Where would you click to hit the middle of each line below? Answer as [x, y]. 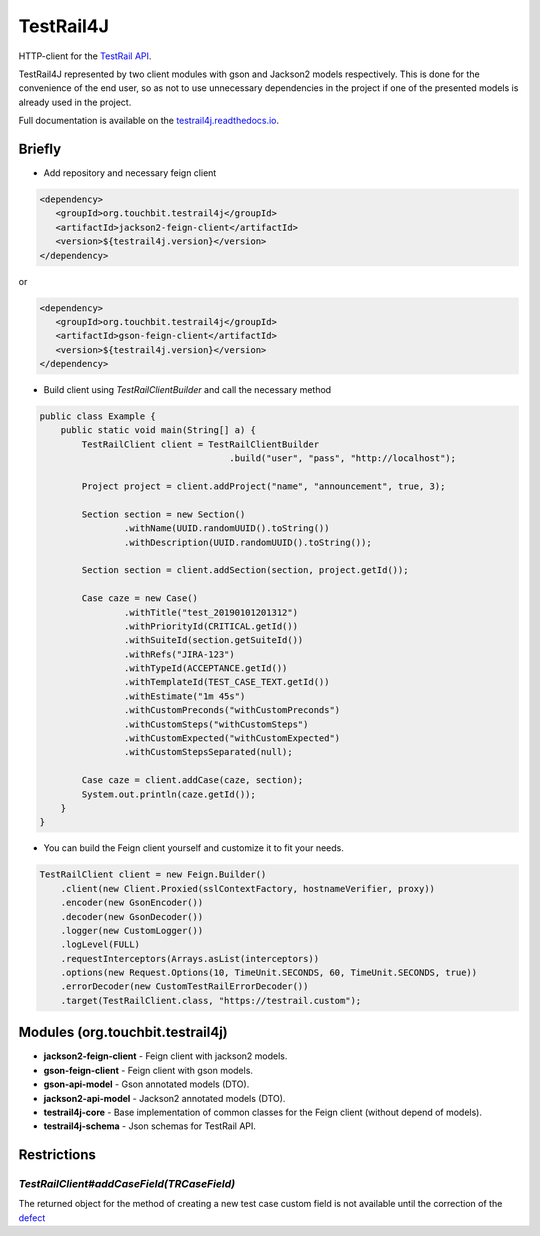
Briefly [40, 148]
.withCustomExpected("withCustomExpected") [232, 738]
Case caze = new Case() [140, 598]
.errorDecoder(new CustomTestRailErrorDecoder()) [184, 986]
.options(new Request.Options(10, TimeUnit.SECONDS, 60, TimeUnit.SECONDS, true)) [269, 973]
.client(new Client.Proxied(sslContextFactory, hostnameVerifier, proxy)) [247, 888]
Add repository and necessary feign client [130, 173]
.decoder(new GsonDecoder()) [132, 916]
